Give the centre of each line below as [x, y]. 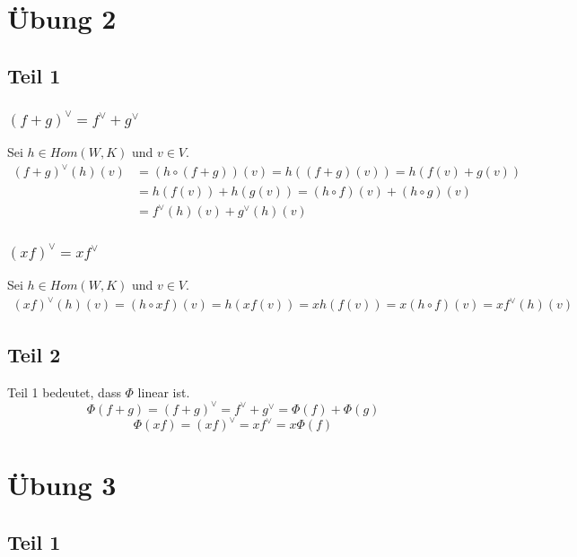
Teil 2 [34, 354]
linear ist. [164, 392]
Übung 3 [62, 485]
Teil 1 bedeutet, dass [64, 392]
